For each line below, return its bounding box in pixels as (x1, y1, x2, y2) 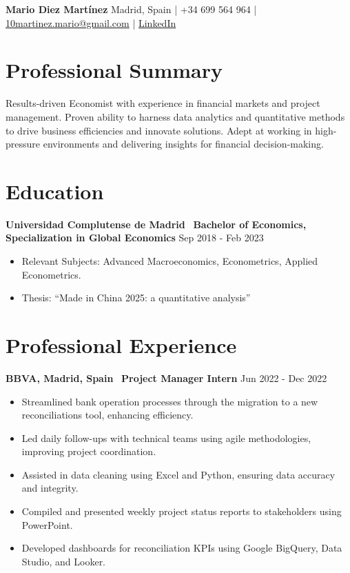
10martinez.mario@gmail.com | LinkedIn (6, 15, 176, 30)
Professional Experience (6, 330, 237, 359)
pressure (6, 137, 41, 151)
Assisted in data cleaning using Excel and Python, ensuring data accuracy (21, 467, 336, 481)
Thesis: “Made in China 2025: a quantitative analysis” (21, 290, 251, 305)
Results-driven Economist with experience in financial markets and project (6, 96, 320, 110)
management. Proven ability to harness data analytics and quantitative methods (6, 109, 345, 123)
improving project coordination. (21, 444, 156, 459)
